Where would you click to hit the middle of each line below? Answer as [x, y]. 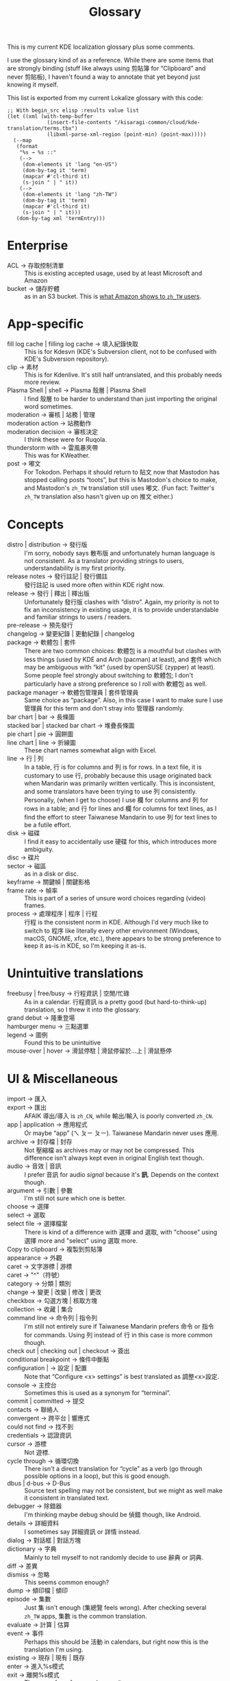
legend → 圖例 [27, 1035]
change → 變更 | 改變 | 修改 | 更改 [54, 1292]
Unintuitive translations [75, 974]
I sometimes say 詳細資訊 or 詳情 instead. [83, 1531]
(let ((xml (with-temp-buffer [50, 117]
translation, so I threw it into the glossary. [82, 1010]
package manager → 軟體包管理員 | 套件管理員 [73, 692]
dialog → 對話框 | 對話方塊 [44, 1540]
